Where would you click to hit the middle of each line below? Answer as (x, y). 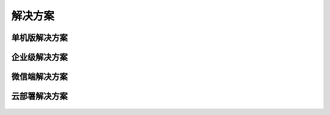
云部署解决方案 (39, 96)
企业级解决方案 (39, 57)
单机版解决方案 (39, 38)
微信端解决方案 (39, 77)
